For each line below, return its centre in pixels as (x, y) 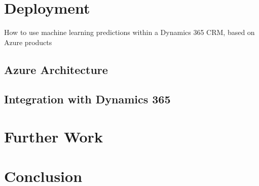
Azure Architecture (56, 69)
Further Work (53, 137)
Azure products (28, 42)
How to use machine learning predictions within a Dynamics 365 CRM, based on (129, 32)
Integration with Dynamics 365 (87, 99)
